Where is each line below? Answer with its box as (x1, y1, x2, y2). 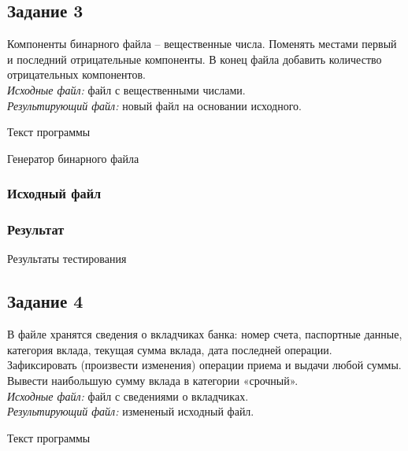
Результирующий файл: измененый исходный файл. (7, 403, 254, 420)
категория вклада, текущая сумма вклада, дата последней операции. (7, 341, 332, 357)
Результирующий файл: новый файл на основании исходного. (7, 97, 302, 113)
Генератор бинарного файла (7, 150, 139, 166)
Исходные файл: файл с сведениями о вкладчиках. (7, 387, 249, 404)
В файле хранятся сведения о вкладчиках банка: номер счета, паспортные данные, (7, 326, 402, 342)
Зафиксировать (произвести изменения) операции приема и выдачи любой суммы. (7, 357, 402, 373)
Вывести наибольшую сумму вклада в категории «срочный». (7, 372, 299, 388)
